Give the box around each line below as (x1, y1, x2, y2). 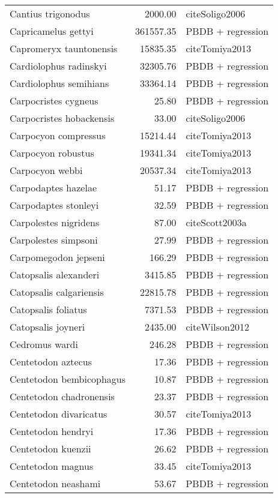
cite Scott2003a (186, 215, 247, 229)
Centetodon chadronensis (10, 389, 115, 403)
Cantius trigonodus (10, 7, 90, 20)
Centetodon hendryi (10, 424, 94, 438)
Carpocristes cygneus (10, 94, 98, 107)
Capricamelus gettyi (10, 24, 94, 38)
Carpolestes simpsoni (10, 233, 98, 247)
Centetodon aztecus (10, 355, 92, 368)
